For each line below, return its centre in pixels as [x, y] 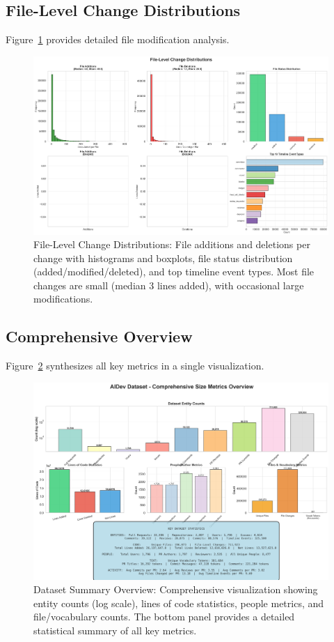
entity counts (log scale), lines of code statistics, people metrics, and [179, 603]
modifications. [63, 299]
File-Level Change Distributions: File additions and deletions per [172, 244]
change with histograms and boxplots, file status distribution [163, 258]
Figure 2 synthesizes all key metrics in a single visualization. [135, 366]
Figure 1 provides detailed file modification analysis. [118, 39]
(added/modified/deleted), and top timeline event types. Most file [174, 272]
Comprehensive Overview [99, 336]
